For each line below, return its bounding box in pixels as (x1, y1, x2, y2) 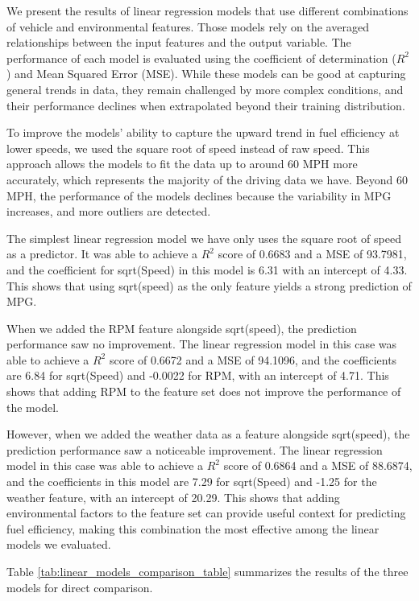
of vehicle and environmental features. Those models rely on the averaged (6, 18, 369, 35)
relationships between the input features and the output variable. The (6, 34, 351, 51)
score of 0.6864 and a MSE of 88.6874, (223, 457, 413, 474)
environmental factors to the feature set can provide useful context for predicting (6, 504, 406, 521)
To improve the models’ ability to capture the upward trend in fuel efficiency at (6, 124, 400, 141)
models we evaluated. (6, 536, 111, 553)
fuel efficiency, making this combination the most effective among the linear (6, 520, 380, 537)
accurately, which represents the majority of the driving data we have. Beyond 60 (6, 171, 408, 187)
